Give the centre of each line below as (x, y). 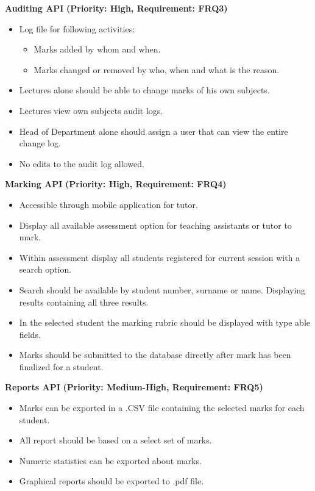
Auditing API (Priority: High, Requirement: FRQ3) (116, 8)
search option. (45, 269)
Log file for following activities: (77, 28)
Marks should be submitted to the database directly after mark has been (155, 355)
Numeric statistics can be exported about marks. (110, 460)
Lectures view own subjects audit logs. (91, 110)
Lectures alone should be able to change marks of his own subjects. (144, 90)
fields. (30, 334)
